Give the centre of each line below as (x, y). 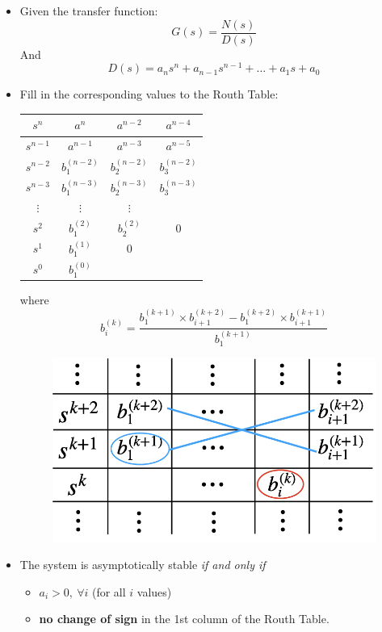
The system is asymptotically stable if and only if (143, 565)
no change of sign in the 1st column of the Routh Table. (184, 619)
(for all (109, 591)
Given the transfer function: (89, 10)
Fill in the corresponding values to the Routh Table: (149, 94)
